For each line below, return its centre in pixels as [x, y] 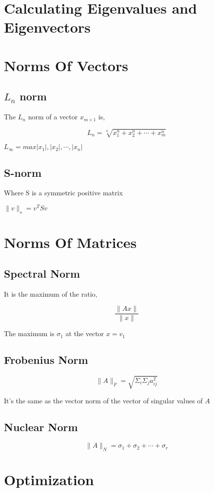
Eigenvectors [47, 27]
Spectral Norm [42, 273]
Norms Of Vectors [66, 65]
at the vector [85, 333]
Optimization [49, 480]
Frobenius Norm [46, 360]
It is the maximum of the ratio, [51, 293]
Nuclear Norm [41, 426]
